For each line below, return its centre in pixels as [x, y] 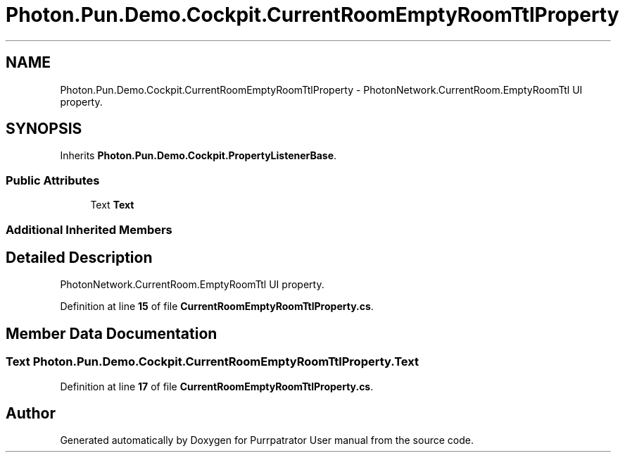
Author [31, 414]
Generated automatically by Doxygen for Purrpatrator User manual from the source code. [267, 440]
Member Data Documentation [112, 333]
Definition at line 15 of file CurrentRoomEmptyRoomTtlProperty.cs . [217, 307]
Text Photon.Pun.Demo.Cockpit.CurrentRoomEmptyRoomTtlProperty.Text [212, 362]
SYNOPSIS [44, 129]
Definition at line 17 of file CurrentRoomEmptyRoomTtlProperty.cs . [217, 386]
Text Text [112, 205]
